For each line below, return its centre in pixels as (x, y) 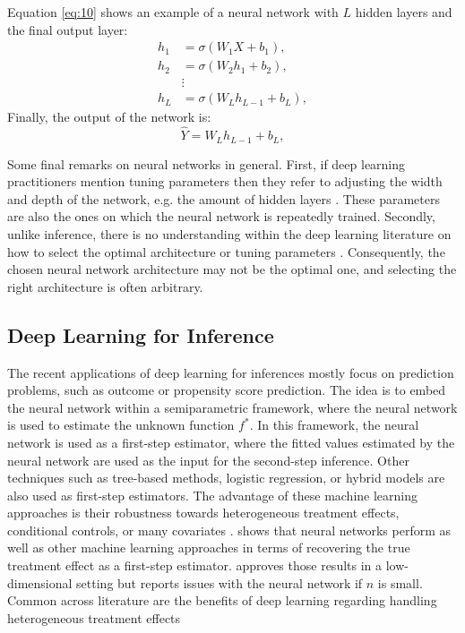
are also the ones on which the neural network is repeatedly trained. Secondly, (221, 216)
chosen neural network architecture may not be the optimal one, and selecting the (232, 269)
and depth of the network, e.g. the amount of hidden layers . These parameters (224, 198)
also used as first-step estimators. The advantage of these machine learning (213, 495)
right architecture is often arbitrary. (105, 286)
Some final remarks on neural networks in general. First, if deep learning (207, 163)
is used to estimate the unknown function (121, 425)
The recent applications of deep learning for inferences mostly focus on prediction (231, 372)
